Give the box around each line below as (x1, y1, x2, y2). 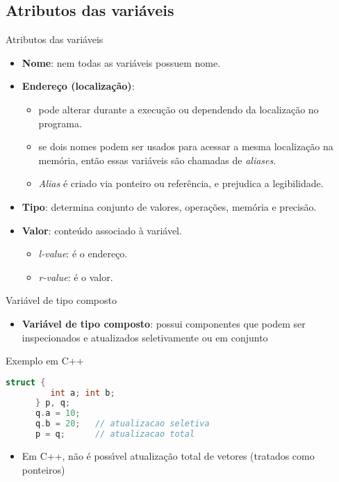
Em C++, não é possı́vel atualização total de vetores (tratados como (22, 448, 315, 463)
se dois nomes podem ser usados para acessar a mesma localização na (38, 139, 333, 154)
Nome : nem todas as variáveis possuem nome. (22, 55, 221, 70)
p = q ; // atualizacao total (35, 429, 195, 440)
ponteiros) (22, 462, 65, 476)
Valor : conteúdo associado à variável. (22, 223, 182, 237)
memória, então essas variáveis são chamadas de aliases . (38, 152, 276, 167)
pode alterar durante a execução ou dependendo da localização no (38, 102, 319, 116)
